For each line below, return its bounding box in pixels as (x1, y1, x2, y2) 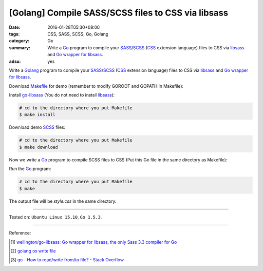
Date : (9, 24, 20, 30)
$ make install (19, 112, 56, 117)
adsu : (9, 58, 21, 64)
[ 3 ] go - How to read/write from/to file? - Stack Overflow (10, 257, 124, 263)
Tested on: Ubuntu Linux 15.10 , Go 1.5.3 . (9, 214, 102, 220)
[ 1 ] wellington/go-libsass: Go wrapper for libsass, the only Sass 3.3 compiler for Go (10, 239, 177, 245)
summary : (9, 44, 31, 51)
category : (9, 38, 30, 44)
